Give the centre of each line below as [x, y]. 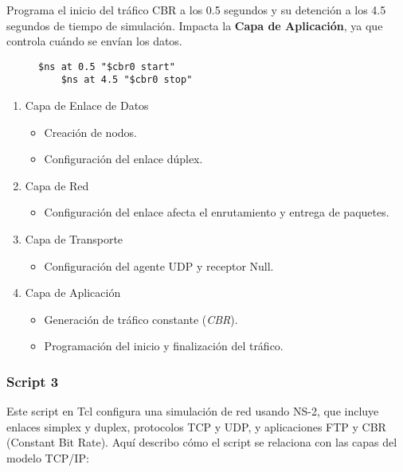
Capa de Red [57, 185]
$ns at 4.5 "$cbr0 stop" [127, 80]
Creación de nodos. [90, 132]
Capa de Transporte [74, 239]
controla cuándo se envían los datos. [94, 41]
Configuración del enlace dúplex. [123, 159]
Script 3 [33, 381]
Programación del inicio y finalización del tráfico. [164, 346]
